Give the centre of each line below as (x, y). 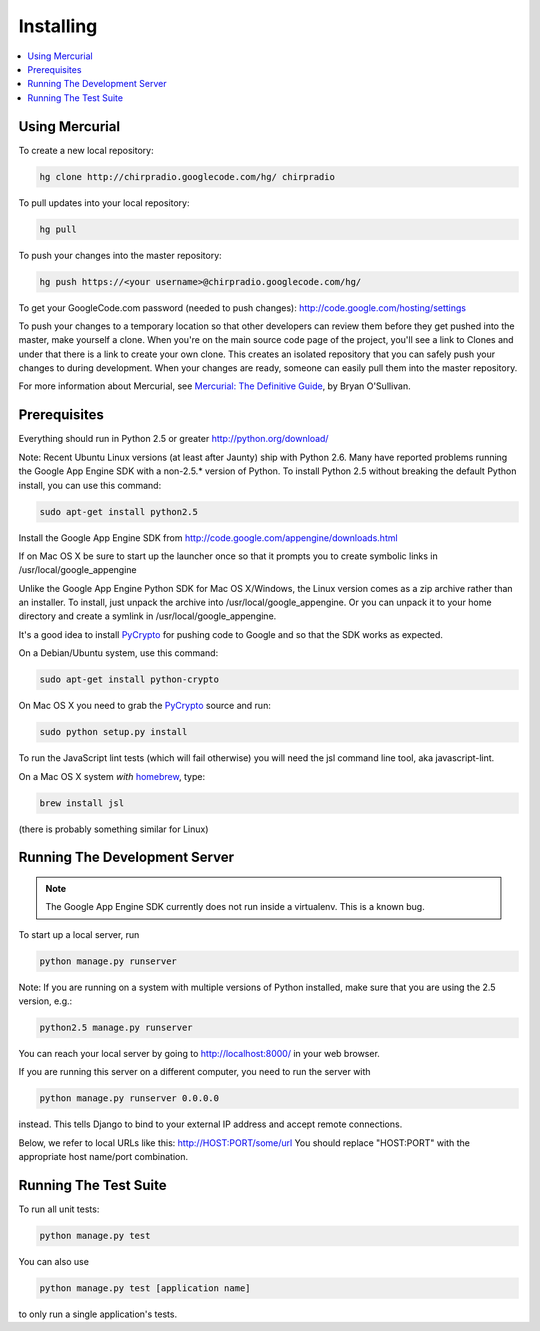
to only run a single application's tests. (98, 1314)
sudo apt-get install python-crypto (129, 679)
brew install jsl (82, 803)
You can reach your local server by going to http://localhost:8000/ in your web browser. (199, 1054)
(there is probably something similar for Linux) (113, 829)
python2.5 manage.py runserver (116, 1028)
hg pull (58, 229)
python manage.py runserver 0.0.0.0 (129, 1098)
